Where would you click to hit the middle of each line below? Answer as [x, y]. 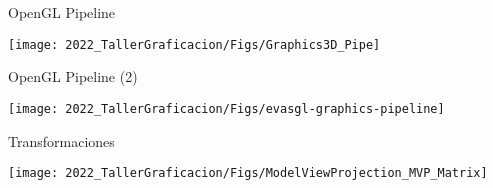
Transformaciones [61, 140]
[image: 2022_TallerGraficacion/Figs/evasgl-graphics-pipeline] [226, 108]
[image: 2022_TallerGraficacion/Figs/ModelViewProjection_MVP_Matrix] [248, 173]
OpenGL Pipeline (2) [73, 76]
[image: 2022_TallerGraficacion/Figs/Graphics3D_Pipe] [194, 44]
